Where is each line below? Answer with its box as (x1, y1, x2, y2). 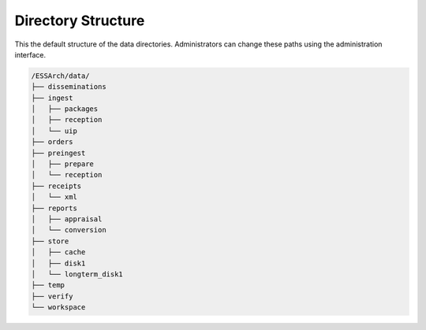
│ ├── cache (31, 248, 86, 257)
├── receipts (31, 181, 82, 191)
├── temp (31, 280, 65, 290)
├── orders (31, 138, 73, 146)
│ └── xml (31, 193, 78, 202)
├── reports (31, 203, 78, 213)
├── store (31, 236, 69, 246)
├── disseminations (31, 83, 106, 91)
